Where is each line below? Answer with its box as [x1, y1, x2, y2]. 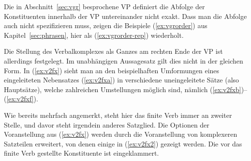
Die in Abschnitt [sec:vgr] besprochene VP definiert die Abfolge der [4, 1, 205, 11]
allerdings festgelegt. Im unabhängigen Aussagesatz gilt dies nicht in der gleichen [4, 55, 243, 65]
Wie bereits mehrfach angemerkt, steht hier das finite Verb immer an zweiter [4, 110, 232, 120]
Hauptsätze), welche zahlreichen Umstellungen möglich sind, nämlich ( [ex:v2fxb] [4, 84, 241, 94]
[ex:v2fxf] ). [6, 94, 38, 104]
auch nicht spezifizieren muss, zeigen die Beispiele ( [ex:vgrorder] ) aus [4, 20, 207, 31]
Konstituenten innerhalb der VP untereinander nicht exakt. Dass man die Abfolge [4, 11, 247, 21]
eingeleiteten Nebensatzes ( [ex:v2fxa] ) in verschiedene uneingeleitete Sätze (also [4, 75, 239, 85]
